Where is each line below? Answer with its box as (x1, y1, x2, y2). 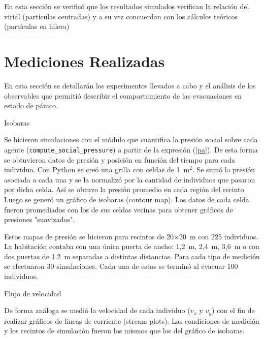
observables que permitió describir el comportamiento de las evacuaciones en (4, 90, 242, 101)
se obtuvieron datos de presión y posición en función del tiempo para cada (4, 154, 236, 165)
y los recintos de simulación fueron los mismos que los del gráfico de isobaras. (4, 325, 245, 336)
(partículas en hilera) (4, 21, 70, 32)
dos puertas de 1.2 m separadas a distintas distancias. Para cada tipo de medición (4, 251, 260, 261)
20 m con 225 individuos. (179, 231, 258, 241)
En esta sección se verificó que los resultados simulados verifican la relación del (4, 1, 249, 11)
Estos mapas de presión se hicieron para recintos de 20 (4, 231, 174, 241)
